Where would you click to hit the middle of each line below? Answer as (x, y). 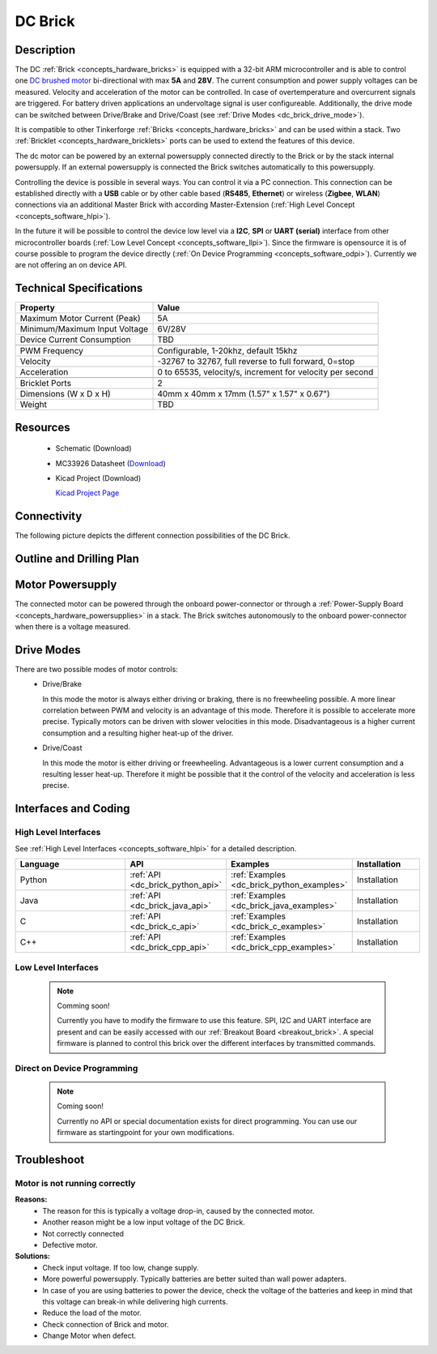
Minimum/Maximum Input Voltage (84, 329)
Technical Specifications (79, 288)
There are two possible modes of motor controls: (96, 669)
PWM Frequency (52, 351)
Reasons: (31, 1199)
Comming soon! (83, 1005)
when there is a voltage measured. (73, 627)
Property (38, 308)
